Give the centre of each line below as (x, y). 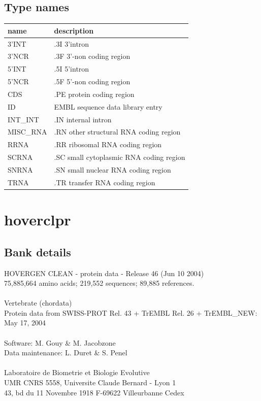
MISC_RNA (27, 132)
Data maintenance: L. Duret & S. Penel (66, 353)
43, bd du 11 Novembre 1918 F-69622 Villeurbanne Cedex (94, 392)
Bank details (38, 252)
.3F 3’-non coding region (92, 56)
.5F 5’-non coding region (92, 81)
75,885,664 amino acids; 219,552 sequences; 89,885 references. (99, 283)
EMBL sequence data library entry (108, 106)
